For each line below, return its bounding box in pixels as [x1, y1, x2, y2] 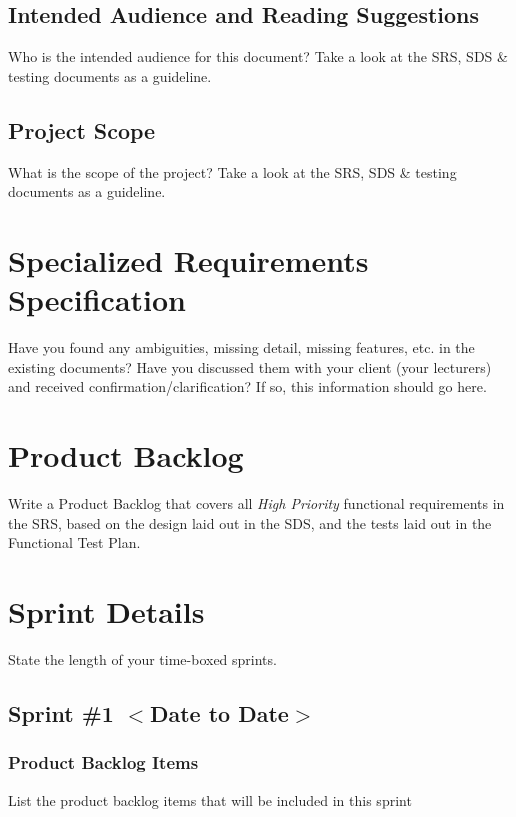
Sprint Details [8, 590, 205, 631]
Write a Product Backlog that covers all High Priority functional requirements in [8, 493, 505, 513]
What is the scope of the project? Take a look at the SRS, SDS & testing [8, 161, 457, 182]
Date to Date [149, 697, 289, 728]
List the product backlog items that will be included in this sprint [8, 789, 412, 810]
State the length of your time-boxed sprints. [8, 648, 277, 669]
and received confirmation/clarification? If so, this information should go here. [8, 376, 487, 397]
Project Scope [8, 114, 156, 145]
